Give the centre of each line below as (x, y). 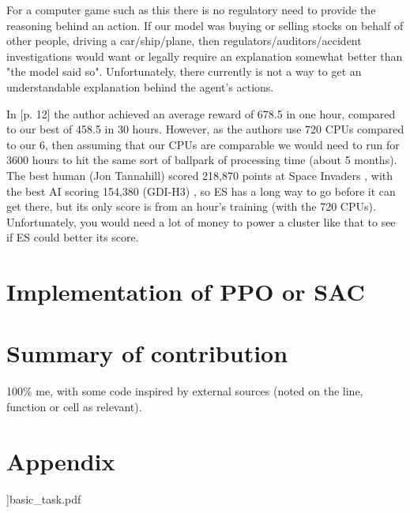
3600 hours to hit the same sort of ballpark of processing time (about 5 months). (202, 160)
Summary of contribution (147, 353)
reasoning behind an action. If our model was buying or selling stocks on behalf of (205, 25)
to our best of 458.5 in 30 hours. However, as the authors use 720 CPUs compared (205, 129)
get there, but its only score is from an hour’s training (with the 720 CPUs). (191, 206)
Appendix (61, 461)
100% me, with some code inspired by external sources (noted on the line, (185, 391)
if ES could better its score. (73, 237)
